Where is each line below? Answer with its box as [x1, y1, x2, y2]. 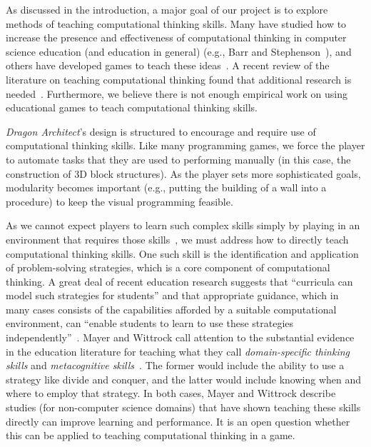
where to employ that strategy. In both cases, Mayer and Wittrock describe [6, 386, 336, 401]
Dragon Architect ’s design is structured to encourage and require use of [6, 124, 316, 139]
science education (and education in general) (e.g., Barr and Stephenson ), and [6, 44, 352, 59]
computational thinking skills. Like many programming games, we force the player [6, 138, 365, 153]
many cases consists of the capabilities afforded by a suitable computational [6, 301, 337, 316]
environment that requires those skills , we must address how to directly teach [6, 231, 349, 246]
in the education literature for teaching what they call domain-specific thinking [6, 343, 350, 358]
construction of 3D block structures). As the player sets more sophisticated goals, [6, 166, 361, 181]
